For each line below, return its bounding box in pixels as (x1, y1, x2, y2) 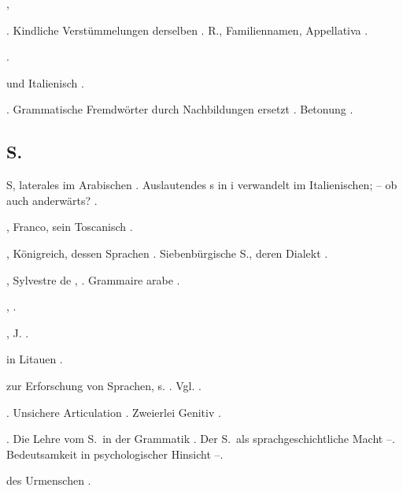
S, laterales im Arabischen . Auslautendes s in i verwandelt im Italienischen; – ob (6, 177, 397, 193)
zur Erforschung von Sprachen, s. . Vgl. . (6, 377, 201, 393)
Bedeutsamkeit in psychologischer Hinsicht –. (6, 445, 224, 462)
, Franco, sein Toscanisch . (6, 218, 133, 235)
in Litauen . (6, 351, 63, 367)
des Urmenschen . (6, 472, 91, 489)
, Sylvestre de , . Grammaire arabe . (6, 271, 180, 288)
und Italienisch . (6, 74, 84, 91)
